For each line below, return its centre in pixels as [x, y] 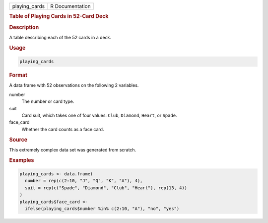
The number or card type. [48, 101]
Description [24, 27]
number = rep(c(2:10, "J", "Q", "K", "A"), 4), [84, 181]
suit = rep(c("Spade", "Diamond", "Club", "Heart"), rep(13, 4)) [106, 188]
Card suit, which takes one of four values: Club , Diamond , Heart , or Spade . [99, 115]
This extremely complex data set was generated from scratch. [73, 149]
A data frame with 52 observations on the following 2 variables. [74, 85]
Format [18, 75]
